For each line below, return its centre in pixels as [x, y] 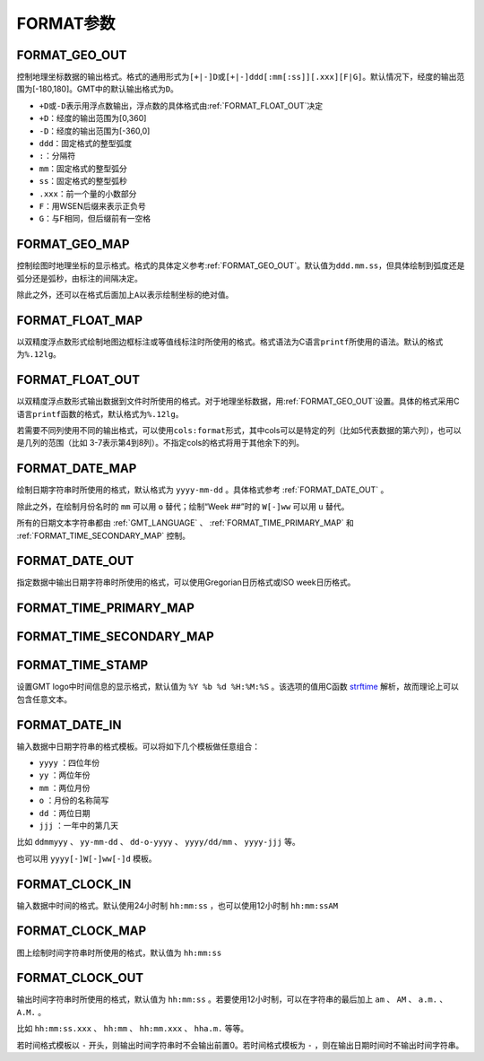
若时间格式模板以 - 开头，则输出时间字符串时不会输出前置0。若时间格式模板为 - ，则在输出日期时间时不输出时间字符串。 [240, 1045]
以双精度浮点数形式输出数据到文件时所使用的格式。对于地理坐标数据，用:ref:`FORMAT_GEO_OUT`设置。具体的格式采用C [238, 401]
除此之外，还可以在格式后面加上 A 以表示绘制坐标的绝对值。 [125, 295]
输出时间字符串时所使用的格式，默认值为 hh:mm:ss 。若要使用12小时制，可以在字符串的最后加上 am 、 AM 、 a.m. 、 [232, 999]
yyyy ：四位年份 [69, 763]
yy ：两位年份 [65, 775]
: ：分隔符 [57, 156]
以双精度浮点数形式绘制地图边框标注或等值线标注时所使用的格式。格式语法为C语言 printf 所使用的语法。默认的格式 [230, 342]
